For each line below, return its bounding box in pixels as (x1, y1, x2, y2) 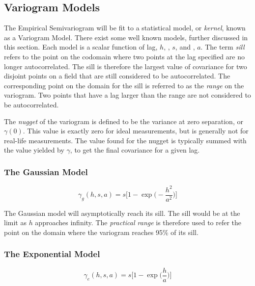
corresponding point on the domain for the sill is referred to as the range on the (4, 80, 244, 90)
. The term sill (200, 42, 245, 52)
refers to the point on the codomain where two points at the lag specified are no (4, 51, 245, 61)
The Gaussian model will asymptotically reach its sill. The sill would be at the (4, 208, 240, 218)
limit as (4, 217, 27, 228)
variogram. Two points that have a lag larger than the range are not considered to (4, 90, 251, 100)
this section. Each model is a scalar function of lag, (4, 42, 158, 52)
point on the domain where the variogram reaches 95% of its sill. (4, 227, 198, 237)
